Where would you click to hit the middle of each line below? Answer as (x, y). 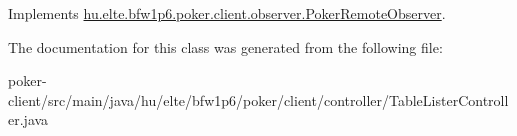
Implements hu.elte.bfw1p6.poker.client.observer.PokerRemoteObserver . (227, 13)
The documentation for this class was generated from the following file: (225, 46)
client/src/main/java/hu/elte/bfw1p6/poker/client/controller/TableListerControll (258, 99)
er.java (28, 119)
